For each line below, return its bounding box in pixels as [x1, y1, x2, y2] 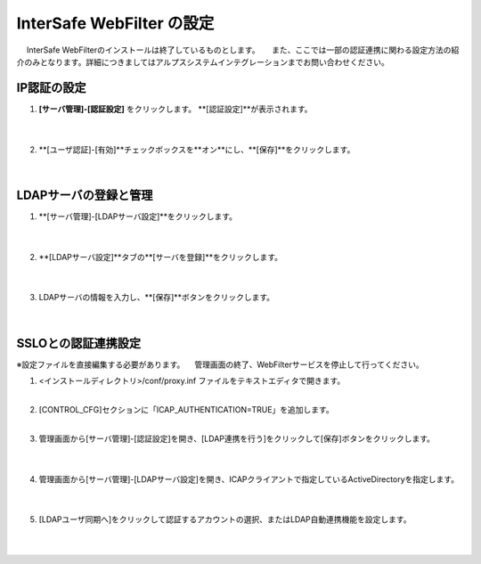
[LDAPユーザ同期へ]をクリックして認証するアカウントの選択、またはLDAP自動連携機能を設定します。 [38, 514, 412, 525]
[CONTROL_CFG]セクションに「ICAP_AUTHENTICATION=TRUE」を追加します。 [38, 404, 334, 414]
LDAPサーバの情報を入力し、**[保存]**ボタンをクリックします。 [38, 292, 275, 303]
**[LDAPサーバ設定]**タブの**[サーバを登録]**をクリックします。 [38, 251, 283, 262]
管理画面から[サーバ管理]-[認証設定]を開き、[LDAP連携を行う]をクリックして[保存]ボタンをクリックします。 [38, 433, 436, 444]
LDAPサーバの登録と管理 [16, 187, 153, 202]
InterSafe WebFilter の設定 [16, 13, 215, 33]
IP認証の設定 [16, 80, 86, 95]
